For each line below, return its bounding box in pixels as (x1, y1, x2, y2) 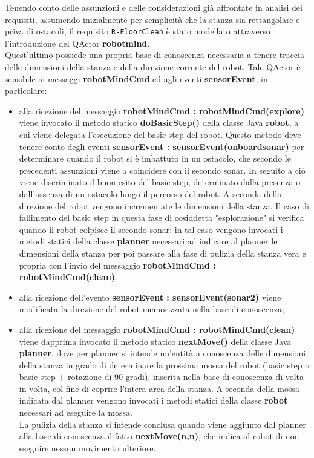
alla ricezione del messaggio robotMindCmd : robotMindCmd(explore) (19, 104, 304, 117)
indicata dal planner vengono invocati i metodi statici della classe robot (19, 394, 288, 407)
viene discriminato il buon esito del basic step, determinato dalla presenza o (19, 175, 301, 188)
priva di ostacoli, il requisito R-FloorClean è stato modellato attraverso (5, 25, 270, 38)
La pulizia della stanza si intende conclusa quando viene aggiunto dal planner (19, 417, 306, 430)
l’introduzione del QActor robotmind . (5, 36, 150, 49)
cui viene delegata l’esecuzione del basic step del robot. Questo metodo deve (19, 128, 301, 140)
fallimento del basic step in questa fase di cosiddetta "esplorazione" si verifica (19, 211, 304, 224)
